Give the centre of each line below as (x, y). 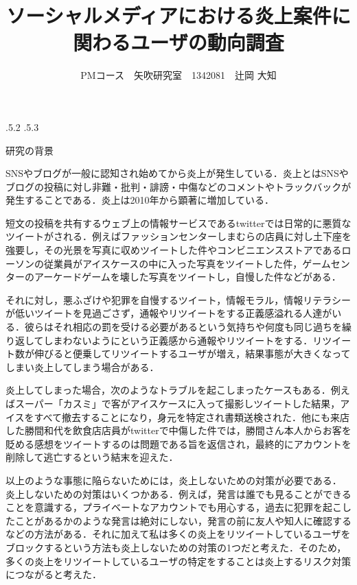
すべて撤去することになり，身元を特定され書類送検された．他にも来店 (192, 417)
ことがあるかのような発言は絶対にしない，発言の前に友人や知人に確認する (183, 520)
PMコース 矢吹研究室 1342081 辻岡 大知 (178, 75)
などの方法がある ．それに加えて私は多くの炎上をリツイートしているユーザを (178, 534)
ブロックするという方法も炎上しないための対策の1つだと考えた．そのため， (176, 547)
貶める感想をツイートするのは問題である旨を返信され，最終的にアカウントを (178, 443)
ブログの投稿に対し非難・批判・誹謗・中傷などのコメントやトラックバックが (178, 186)
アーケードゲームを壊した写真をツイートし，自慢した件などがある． (187, 277)
